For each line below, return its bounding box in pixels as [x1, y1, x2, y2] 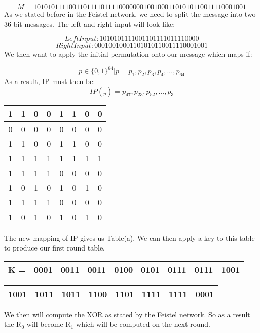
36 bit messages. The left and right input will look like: [4, 18, 175, 29]
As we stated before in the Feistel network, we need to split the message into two [4, 9, 256, 19]
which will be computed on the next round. [76, 319, 210, 329]
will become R [26, 319, 71, 329]
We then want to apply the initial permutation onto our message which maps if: [4, 49, 252, 59]
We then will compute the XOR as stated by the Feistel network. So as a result [4, 309, 250, 319]
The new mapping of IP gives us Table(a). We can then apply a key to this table [4, 232, 255, 243]
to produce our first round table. [4, 242, 105, 253]
